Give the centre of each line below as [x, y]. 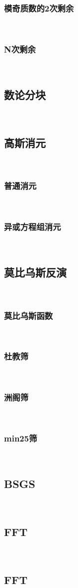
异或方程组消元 [33, 226]
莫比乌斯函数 [29, 315]
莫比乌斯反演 [35, 272]
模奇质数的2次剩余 [39, 8]
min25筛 [21, 438]
